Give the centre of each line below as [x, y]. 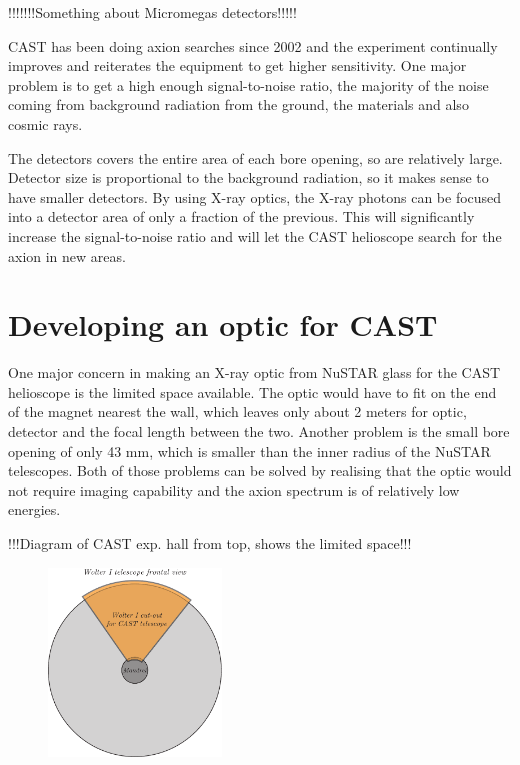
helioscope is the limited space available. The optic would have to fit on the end [252, 391]
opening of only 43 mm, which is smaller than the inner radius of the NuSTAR [249, 450]
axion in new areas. [67, 255]
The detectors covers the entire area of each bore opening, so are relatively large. [255, 157]
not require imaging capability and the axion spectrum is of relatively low [234, 489]
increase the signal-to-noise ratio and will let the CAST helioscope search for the [255, 235]
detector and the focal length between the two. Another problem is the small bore [259, 431]
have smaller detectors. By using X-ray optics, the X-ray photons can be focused [255, 196]
